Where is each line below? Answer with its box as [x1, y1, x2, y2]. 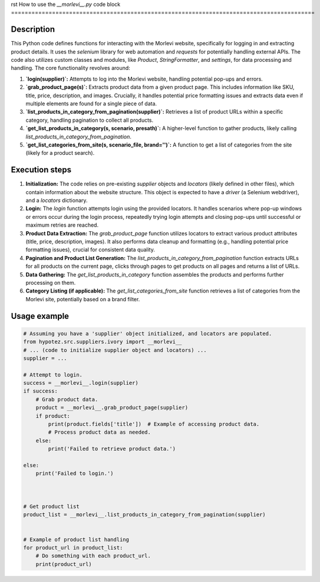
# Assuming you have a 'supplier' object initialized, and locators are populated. [23, 330, 272, 337]
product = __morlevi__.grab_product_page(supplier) [35, 404, 189, 411]
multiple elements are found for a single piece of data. [25, 100, 157, 107]
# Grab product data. [35, 396, 98, 403]
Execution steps [11, 165, 72, 175]
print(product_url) [35, 561, 93, 567]
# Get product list [23, 503, 80, 510]
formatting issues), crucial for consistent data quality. [25, 246, 156, 253]
